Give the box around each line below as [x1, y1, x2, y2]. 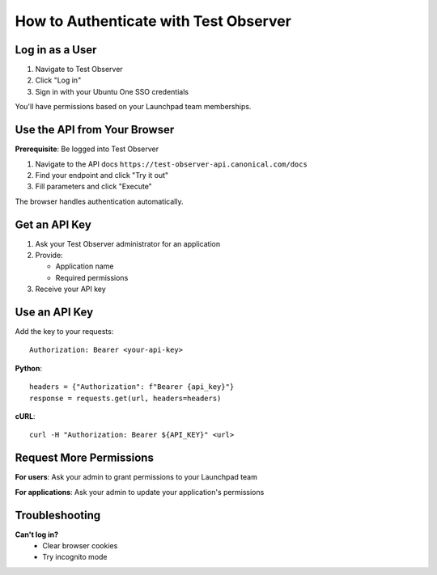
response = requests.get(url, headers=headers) [29, 393, 222, 403]
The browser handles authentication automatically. [15, 197, 184, 206]
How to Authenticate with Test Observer [15, 12, 291, 30]
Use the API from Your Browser [15, 123, 175, 137]
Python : [15, 363, 42, 373]
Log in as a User [15, 43, 97, 57]
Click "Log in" [35, 75, 82, 85]
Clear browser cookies [42, 541, 118, 551]
